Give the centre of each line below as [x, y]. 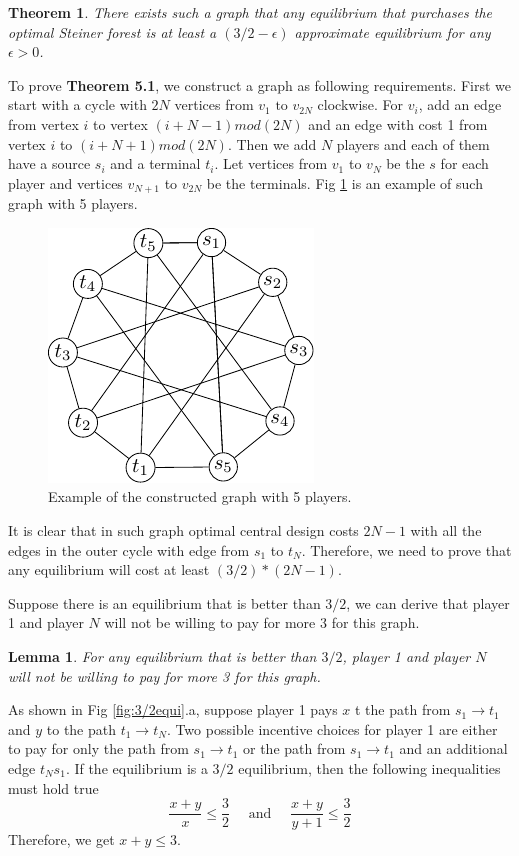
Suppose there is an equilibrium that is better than [164, 602]
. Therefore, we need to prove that [406, 549]
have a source [49, 163]
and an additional [453, 748]
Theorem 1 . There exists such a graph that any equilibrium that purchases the [250, 12]
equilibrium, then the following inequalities [369, 767]
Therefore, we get [61, 839]
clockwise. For [360, 104]
